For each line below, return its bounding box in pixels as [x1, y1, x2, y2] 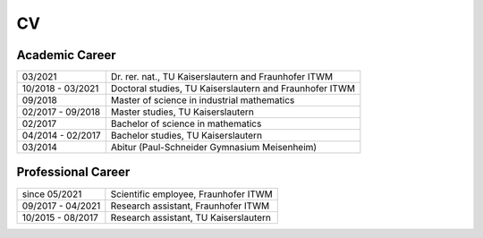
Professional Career [16, 165, 131, 180]
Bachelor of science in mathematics [110, 117, 262, 130]
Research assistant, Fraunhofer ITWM [110, 200, 270, 212]
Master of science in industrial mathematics [110, 94, 295, 106]
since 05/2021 [21, 188, 82, 200]
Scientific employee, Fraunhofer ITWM [110, 188, 273, 200]
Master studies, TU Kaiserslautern [110, 106, 255, 118]
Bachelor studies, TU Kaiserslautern [110, 130, 263, 142]
